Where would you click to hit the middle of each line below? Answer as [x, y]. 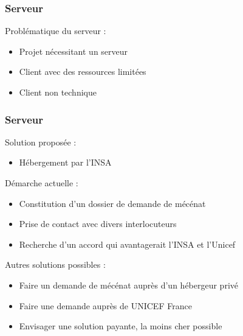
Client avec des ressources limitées [83, 72]
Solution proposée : [41, 142]
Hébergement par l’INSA [65, 162]
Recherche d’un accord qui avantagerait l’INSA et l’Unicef [127, 244]
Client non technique [58, 92]
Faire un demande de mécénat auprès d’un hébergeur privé [129, 285]
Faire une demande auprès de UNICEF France [105, 305]
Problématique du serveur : [56, 31]
